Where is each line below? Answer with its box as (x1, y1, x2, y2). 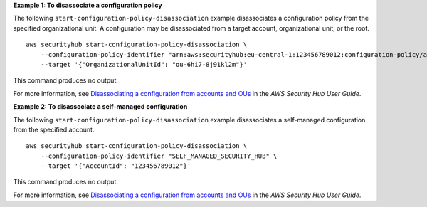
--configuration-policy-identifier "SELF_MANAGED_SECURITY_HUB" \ (40, 152, 278, 160)
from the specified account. (13, 125, 95, 134)
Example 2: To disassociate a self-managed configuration (13, 102, 188, 111)
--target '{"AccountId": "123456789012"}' (40, 162, 191, 170)
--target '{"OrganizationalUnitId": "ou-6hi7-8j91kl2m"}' (40, 60, 248, 68)
